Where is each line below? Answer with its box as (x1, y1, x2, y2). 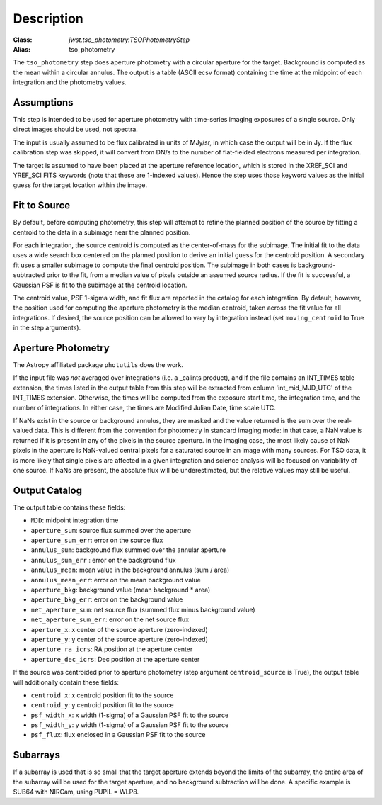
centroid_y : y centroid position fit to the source (30, 701, 174, 709)
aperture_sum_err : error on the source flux (30, 536, 163, 545)
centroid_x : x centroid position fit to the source (30, 691, 174, 699)
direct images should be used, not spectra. (13, 125, 138, 134)
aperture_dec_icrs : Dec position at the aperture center (30, 655, 200, 663)
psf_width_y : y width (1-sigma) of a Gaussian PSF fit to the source (30, 721, 229, 729)
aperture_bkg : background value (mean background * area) (30, 585, 211, 595)
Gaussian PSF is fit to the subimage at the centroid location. (13, 281, 187, 289)
